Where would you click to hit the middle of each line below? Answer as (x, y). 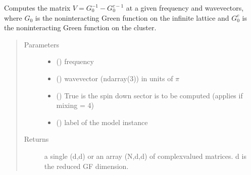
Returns (36, 139)
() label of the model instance (102, 122)
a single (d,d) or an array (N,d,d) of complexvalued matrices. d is (145, 156)
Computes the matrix (37, 8)
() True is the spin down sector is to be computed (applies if (149, 95)
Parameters (41, 44)
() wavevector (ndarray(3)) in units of (115, 78)
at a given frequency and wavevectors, (185, 8)
